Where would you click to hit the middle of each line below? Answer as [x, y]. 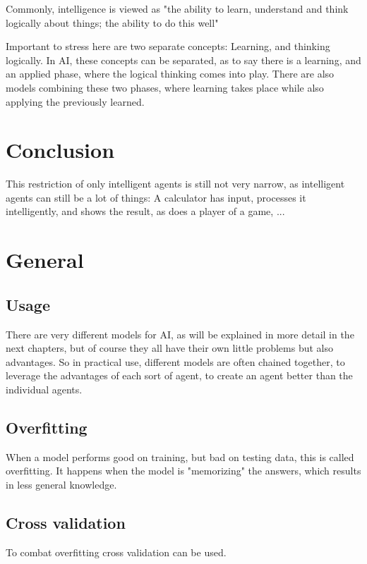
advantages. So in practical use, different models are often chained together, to [175, 361]
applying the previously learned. [75, 101]
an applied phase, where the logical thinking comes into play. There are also [170, 74]
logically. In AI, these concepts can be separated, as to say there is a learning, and [183, 60]
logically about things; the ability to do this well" [112, 22]
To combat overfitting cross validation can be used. [116, 552]
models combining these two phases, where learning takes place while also [165, 87]
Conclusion [60, 150]
